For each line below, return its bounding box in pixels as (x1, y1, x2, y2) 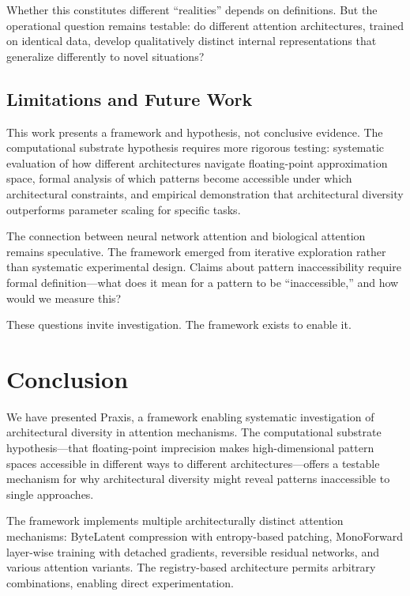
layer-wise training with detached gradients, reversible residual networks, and (6, 543, 379, 560)
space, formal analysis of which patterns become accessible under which (6, 170, 352, 187)
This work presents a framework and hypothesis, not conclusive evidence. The (6, 123, 383, 140)
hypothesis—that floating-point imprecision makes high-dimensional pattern (6, 439, 374, 456)
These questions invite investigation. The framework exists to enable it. (6, 316, 352, 333)
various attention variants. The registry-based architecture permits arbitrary (6, 559, 376, 575)
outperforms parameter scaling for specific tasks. (6, 201, 241, 217)
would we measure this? (6, 289, 122, 306)
